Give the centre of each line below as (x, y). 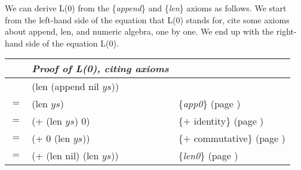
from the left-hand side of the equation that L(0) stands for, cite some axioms (147, 19)
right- (286, 31)
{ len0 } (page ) (208, 156)
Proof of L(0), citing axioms (100, 69)
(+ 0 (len (51, 138)
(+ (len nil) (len (65, 156)
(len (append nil (65, 86)
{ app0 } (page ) (209, 104)
